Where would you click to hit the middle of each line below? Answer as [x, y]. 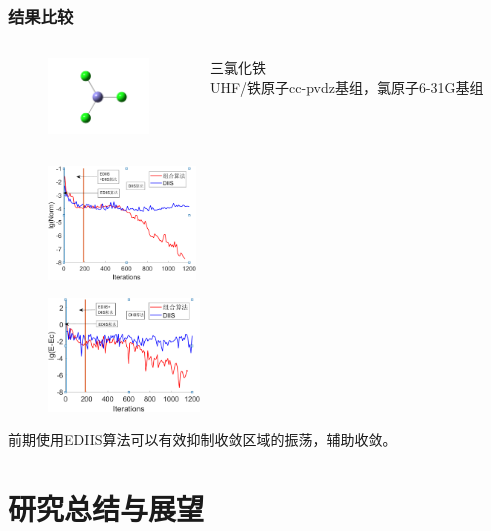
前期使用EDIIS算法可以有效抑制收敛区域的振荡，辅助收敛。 [202, 439]
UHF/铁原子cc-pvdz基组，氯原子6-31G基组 [346, 86]
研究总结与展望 [106, 508]
